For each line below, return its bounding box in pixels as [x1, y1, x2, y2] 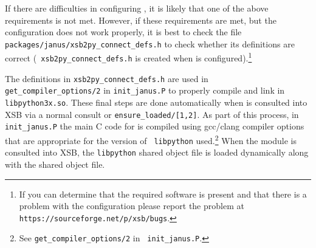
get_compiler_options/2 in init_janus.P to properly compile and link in [5, 84, 285, 97]
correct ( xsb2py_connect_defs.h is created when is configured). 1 [5, 50, 252, 64]
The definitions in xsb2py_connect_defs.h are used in [5, 72, 208, 84]
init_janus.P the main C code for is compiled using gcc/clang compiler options [5, 120, 304, 133]
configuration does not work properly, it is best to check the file [5, 26, 242, 38]
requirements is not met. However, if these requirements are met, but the [5, 13, 276, 26]
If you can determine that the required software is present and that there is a [19, 187, 307, 200]
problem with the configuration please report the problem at [19, 199, 244, 212]
